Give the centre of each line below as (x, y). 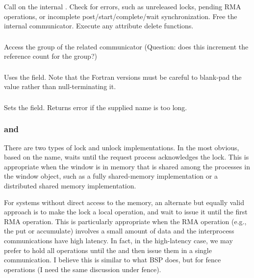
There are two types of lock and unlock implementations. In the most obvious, (122, 147)
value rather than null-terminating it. (60, 86)
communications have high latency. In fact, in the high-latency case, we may (118, 240)
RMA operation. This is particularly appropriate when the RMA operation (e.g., (125, 221)
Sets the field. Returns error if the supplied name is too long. (96, 107)
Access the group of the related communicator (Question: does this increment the (126, 46)
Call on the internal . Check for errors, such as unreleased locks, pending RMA (123, 6)
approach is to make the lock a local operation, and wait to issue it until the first (126, 212)
